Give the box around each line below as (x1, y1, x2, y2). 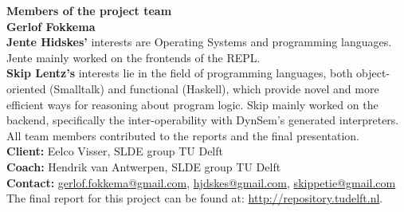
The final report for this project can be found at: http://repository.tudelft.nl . (6, 190, 383, 206)
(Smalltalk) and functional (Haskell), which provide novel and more (49, 80, 379, 96)
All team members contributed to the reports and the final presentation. (6, 127, 359, 143)
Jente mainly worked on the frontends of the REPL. (6, 49, 261, 65)
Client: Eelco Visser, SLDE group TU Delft (6, 143, 223, 159)
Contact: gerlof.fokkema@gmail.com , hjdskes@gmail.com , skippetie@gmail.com (6, 174, 396, 190)
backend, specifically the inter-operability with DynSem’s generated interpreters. (6, 112, 399, 128)
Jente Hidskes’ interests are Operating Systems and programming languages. (6, 33, 392, 50)
